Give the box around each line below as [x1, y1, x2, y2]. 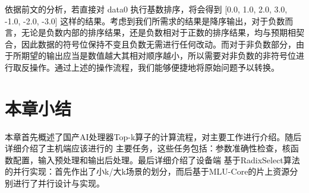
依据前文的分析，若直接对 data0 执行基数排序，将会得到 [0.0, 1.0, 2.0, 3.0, [5, 3, 288, 15]
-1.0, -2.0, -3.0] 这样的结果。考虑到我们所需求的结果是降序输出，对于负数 [5, 14, 285, 27]
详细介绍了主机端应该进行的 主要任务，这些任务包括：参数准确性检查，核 [5, 142, 291, 154]
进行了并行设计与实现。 [12, 177, 105, 189]
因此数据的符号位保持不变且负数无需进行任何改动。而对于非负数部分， [21, 37, 296, 50]
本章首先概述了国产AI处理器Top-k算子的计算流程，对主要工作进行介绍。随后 [5, 130, 302, 143]
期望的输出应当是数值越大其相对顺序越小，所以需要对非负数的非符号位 [21, 49, 296, 62]
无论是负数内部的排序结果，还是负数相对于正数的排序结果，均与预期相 [21, 26, 296, 39]
